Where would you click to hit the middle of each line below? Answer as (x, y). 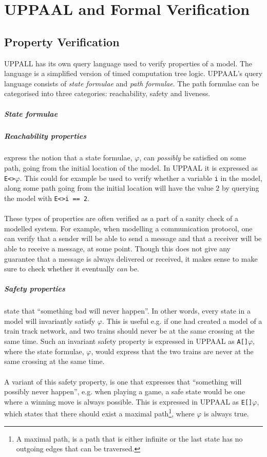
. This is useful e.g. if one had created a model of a (182, 321)
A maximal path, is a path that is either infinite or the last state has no (129, 438)
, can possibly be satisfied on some (193, 158)
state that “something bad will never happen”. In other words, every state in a (127, 311)
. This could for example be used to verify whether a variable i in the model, (141, 178)
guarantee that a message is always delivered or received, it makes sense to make (131, 258)
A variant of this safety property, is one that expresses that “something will (123, 381)
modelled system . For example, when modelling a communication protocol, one (128, 228)
